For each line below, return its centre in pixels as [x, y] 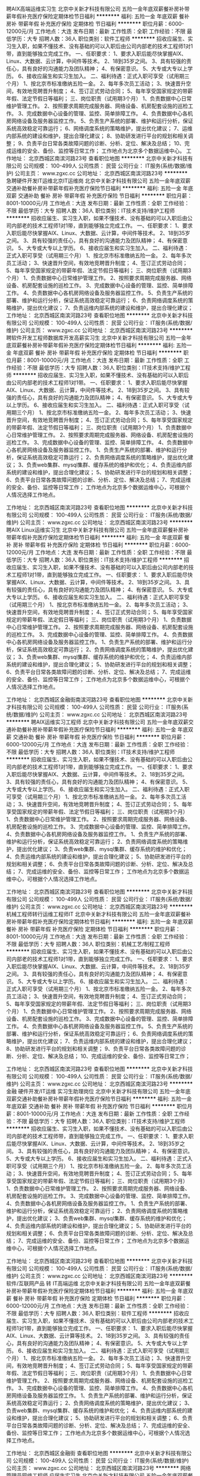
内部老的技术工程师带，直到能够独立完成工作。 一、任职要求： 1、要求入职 [102, 1136]
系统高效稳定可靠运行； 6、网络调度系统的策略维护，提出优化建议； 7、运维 [99, 128]
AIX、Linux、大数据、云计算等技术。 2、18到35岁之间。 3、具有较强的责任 [98, 1336]
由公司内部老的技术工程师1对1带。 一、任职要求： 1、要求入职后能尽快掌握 [97, 382]
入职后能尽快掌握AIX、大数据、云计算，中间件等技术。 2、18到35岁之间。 [97, 774]
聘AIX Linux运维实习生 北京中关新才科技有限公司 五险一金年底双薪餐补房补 [98, 530]
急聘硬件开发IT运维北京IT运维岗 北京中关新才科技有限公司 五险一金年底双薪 [99, 181]
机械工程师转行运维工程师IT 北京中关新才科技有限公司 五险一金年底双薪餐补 [99, 914]
